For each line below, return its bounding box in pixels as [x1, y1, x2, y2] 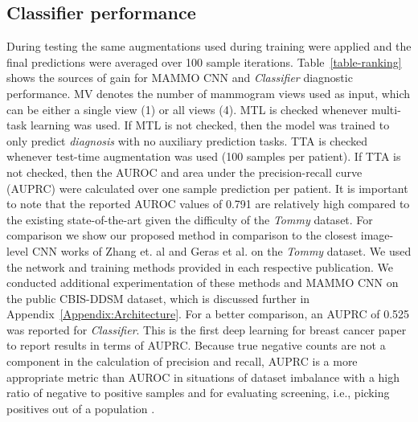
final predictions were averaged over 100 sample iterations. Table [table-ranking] [6, 53, 402, 70]
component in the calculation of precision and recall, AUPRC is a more [6, 353, 358, 370]
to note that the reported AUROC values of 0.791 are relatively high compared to [6, 195, 410, 212]
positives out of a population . [6, 399, 155, 416]
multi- [371, 100, 401, 117]
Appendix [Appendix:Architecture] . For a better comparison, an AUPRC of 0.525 [6, 305, 410, 322]
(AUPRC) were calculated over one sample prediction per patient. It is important [6, 179, 408, 196]
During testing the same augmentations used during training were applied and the [6, 38, 412, 55]
